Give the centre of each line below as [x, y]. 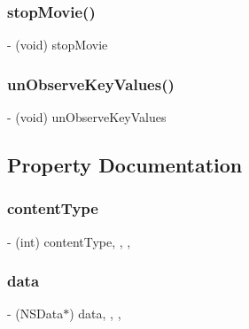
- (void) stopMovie [58, 45]
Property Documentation [125, 165]
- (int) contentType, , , [69, 241]
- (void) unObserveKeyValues [87, 117]
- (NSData [35, 314]
